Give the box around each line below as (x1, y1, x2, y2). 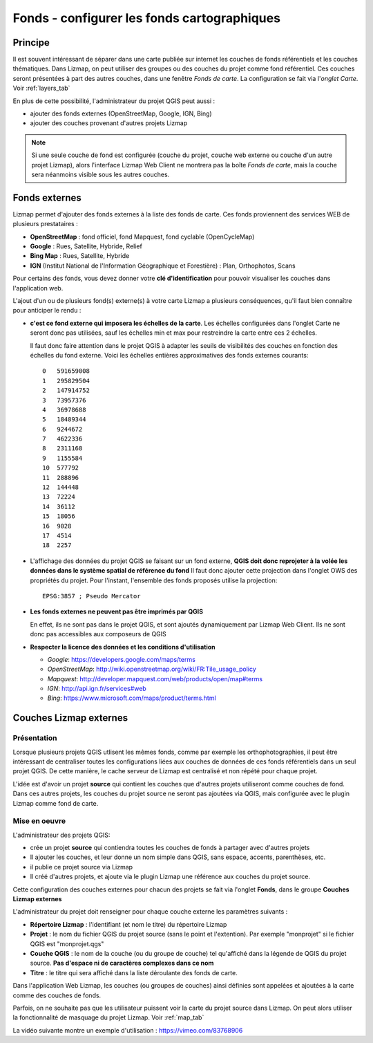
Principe (12, 37, 50, 48)
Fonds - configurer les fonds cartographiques (12, 10, 281, 26)
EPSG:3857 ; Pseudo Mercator (42, 592, 141, 600)
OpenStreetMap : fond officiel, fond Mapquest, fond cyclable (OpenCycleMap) (30, 232, 255, 241)
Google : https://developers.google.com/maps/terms (47, 655, 196, 663)
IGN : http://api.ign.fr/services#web (47, 685, 146, 693)
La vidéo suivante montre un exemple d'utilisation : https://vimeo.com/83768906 (12, 1026, 243, 1034)
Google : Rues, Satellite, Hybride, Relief (30, 242, 143, 250)
